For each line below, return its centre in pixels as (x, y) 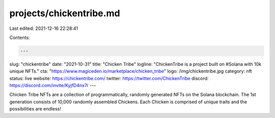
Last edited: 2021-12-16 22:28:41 (44, 28)
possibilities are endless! (35, 109)
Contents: (20, 37)
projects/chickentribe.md (65, 13)
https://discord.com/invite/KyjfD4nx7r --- (53, 86)
